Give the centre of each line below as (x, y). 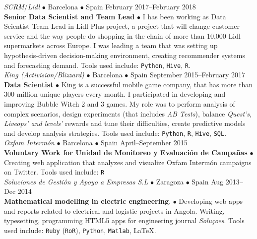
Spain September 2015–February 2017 (188, 75)
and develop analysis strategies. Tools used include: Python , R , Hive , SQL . (115, 133)
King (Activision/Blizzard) (44, 75)
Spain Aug (208, 181)
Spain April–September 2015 (144, 143)
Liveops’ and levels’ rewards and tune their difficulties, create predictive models (125, 123)
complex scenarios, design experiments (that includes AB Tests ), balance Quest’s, (128, 113)
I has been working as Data (184, 16)
